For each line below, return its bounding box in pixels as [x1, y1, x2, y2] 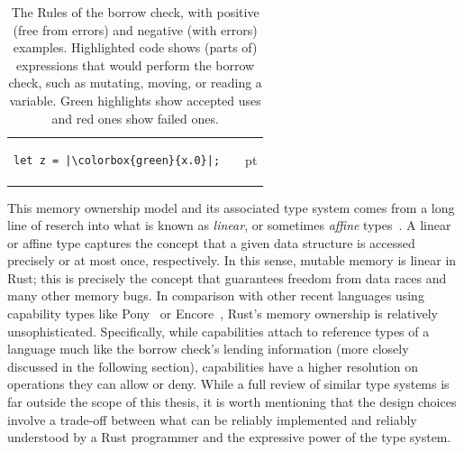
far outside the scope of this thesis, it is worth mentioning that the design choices [7, 392, 457, 411]
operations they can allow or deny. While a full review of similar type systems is [7, 374, 450, 393]
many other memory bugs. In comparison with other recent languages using [7, 286, 424, 305]
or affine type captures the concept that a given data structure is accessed [7, 233, 415, 252]
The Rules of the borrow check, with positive [11, 3, 259, 21]
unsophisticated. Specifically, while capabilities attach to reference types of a [7, 321, 430, 340]
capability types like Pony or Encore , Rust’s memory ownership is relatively [7, 304, 438, 323]
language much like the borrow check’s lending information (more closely [7, 339, 409, 358]
